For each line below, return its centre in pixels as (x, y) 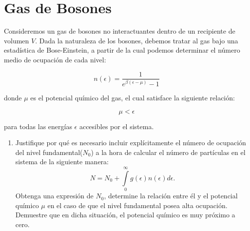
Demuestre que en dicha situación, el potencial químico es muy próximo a (125, 215)
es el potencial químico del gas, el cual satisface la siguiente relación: (133, 97)
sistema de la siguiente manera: (62, 162)
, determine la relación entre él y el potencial (171, 196)
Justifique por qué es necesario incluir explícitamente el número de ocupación (131, 143)
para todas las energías (38, 126)
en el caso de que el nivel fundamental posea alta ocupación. (137, 205)
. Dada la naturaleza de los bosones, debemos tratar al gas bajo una (137, 40)
